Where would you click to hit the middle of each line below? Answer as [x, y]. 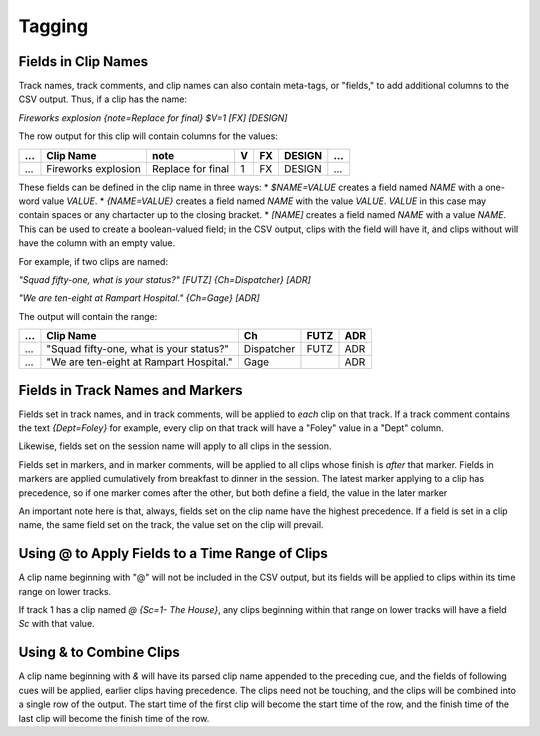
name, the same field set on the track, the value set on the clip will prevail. [171, 525]
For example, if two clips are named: [93, 261]
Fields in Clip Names [83, 61]
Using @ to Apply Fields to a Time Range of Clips [173, 553]
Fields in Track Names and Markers [130, 390]
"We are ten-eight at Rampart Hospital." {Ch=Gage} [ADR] [139, 298]
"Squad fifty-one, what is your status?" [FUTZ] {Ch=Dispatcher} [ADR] [165, 279]
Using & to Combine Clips [99, 652]
